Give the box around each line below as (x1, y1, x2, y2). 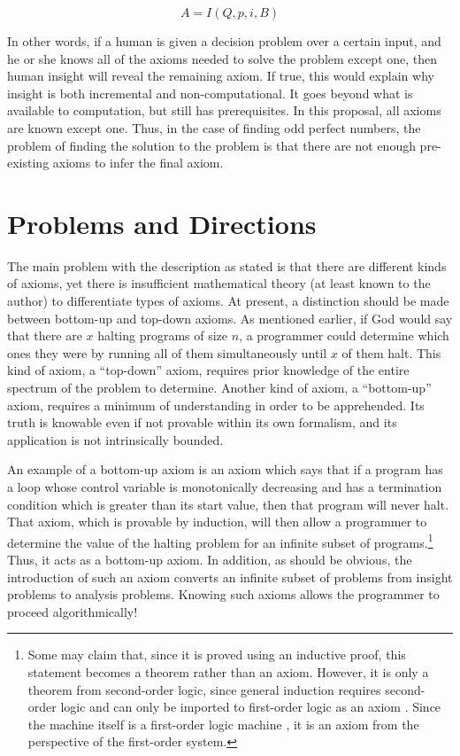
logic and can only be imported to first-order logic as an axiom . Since (60, 698, 441, 716)
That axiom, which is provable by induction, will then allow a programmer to (7, 512, 427, 531)
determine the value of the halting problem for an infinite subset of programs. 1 (7, 530, 433, 551)
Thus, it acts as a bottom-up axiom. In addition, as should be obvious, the (7, 550, 412, 569)
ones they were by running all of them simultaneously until (7, 343, 327, 362)
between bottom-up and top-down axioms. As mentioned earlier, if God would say (7, 308, 453, 327)
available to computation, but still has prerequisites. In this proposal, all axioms (7, 101, 441, 120)
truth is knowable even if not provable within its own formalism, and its (7, 413, 397, 432)
